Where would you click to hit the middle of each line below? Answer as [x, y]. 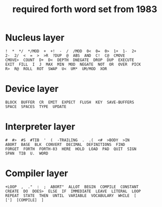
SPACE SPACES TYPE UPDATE [36, 107]
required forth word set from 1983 [85, 9]
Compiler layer [37, 173]
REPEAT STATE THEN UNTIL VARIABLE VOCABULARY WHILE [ [71, 195]
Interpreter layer [40, 127]
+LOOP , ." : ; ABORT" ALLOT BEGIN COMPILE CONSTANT [72, 187]
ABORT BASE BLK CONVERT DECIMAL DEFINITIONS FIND [65, 144]
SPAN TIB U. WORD [27, 153]
